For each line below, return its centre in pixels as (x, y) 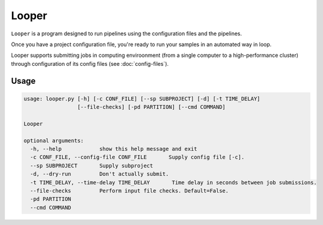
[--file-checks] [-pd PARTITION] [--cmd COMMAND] (151, 107)
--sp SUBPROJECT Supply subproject (92, 165)
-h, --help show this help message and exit (114, 149)
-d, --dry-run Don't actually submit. (100, 174)
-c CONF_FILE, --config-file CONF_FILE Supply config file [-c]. (137, 157)
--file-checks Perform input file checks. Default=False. (129, 191)
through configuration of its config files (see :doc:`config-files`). (90, 63)
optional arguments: (54, 140)
